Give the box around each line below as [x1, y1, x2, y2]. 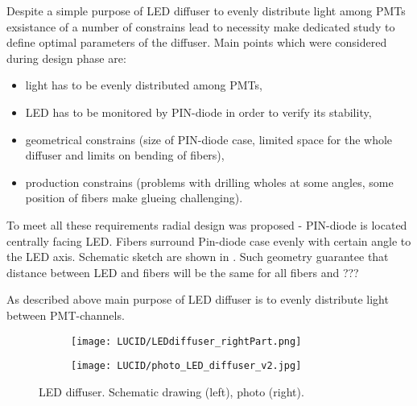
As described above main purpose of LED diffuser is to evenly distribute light [6, 291, 389, 308]
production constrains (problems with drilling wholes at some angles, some [25, 173, 394, 190]
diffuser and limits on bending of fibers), [25, 147, 225, 164]
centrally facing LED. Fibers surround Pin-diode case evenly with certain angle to [6, 232, 411, 249]
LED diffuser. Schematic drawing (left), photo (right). [39, 383, 304, 400]
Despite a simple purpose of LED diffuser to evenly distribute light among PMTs [6, 2, 406, 19]
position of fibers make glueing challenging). [25, 189, 243, 206]
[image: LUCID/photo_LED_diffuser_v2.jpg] [71, 360, 302, 372]
